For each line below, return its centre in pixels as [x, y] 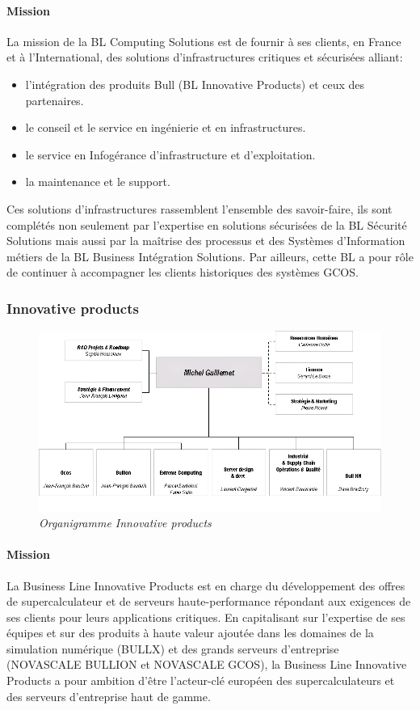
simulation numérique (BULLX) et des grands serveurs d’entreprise [173, 648]
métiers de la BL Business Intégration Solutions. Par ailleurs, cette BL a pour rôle [210, 256]
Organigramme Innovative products [125, 523]
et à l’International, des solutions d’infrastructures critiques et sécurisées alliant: [205, 57]
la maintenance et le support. [98, 182]
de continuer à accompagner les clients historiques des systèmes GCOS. [183, 272]
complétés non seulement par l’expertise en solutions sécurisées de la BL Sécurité [207, 224]
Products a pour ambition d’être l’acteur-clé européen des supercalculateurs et [201, 680]
